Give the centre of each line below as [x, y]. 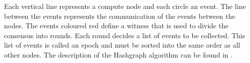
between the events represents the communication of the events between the [120, 16]
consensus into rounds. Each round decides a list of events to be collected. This [125, 35]
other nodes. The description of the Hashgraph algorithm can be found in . [118, 54]
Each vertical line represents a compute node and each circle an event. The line [125, 6]
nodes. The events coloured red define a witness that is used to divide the [116, 26]
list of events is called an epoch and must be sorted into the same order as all [122, 45]
